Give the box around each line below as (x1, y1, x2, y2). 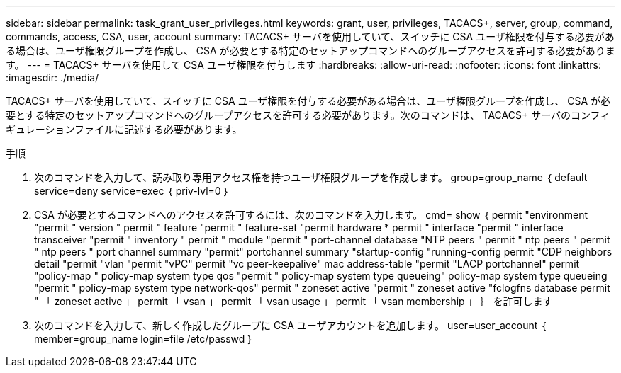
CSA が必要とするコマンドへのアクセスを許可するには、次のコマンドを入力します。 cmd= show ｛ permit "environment (34, 209, 588, 221)
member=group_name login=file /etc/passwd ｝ (34, 333, 254, 345)
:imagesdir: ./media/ (6, 71, 99, 84)
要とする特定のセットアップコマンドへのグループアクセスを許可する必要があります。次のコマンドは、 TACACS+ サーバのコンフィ (6, 109, 610, 121)
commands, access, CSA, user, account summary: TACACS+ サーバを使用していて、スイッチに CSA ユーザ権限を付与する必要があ (6, 30, 615, 42)
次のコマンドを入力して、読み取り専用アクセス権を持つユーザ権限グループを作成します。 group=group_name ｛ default (34, 171, 588, 183)
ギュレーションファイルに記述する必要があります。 (6, 123, 242, 135)
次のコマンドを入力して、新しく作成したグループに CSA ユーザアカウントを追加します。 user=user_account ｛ (34, 319, 547, 331)
